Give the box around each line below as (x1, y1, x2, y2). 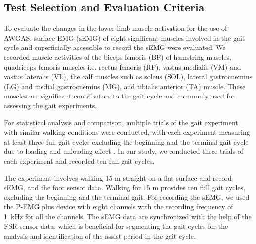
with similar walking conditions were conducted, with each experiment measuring (4, 127, 250, 137)
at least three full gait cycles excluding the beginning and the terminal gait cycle (4, 136, 249, 146)
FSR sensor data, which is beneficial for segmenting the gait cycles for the (4, 221, 228, 231)
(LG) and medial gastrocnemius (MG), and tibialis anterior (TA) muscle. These (4, 81, 246, 91)
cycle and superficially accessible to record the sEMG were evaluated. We (4, 42, 226, 52)
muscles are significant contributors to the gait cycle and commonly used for (4, 91, 235, 101)
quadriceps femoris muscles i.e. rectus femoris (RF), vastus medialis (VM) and (4, 61, 241, 72)
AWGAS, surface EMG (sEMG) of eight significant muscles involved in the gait (4, 32, 245, 43)
